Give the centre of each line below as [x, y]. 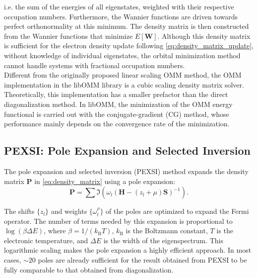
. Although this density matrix [204, 36]
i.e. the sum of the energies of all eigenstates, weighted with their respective [119, 6]
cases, [13, 260]
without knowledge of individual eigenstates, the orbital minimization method [122, 55]
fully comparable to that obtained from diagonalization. [89, 269]
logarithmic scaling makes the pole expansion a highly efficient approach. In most [128, 250]
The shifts [19, 211]
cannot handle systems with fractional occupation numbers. [95, 65]
